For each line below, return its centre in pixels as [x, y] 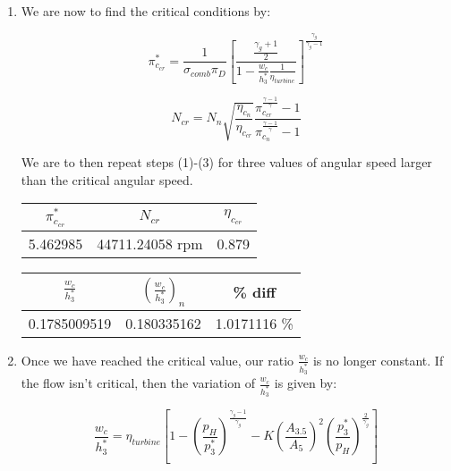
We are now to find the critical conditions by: [146, 11]
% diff [255, 291]
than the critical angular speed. [107, 179]
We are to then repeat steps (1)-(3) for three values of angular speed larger [226, 161]
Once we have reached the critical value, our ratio [157, 360]
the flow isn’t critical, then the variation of [138, 383]
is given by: [306, 383]
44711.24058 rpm [150, 243]
